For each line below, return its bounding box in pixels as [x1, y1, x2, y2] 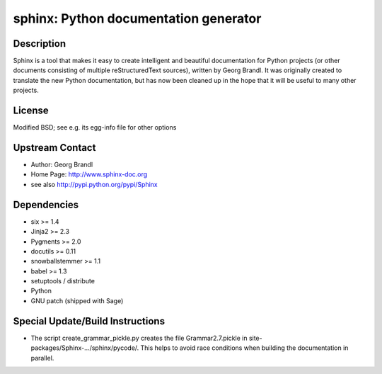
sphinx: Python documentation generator [13, 11, 262, 26]
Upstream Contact [13, 142, 96, 154]
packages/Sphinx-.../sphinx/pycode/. [30, 344, 139, 352]
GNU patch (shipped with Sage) [30, 296, 124, 305]
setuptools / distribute [30, 277, 95, 285]
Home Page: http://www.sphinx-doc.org [30, 170, 148, 178]
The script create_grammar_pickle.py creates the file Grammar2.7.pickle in [30, 334, 248, 342]
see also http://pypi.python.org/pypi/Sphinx [30, 180, 158, 188]
